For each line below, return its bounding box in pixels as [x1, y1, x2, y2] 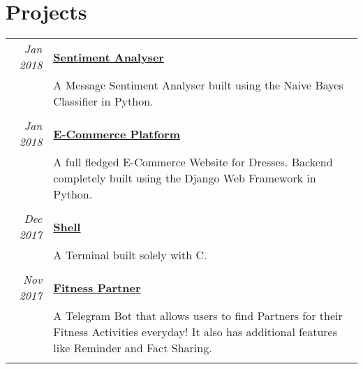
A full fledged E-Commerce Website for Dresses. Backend [53, 154, 333, 171]
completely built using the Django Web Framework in [53, 170, 316, 187]
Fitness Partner [53, 279, 141, 296]
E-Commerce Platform [53, 125, 180, 142]
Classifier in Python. [53, 93, 154, 110]
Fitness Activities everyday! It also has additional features [53, 324, 337, 340]
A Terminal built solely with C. [53, 247, 207, 263]
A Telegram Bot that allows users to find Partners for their [53, 307, 343, 324]
